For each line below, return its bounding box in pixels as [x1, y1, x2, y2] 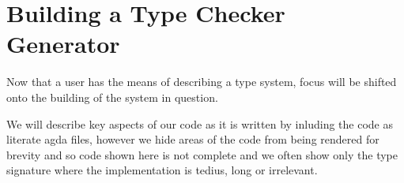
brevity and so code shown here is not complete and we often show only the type [6, 146, 398, 162]
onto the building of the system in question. [6, 88, 218, 105]
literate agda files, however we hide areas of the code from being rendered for [6, 131, 379, 148]
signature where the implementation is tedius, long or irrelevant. [6, 162, 318, 178]
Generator [6, 28, 120, 60]
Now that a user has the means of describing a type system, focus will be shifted [6, 73, 397, 90]
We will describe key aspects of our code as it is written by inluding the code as [6, 115, 393, 132]
